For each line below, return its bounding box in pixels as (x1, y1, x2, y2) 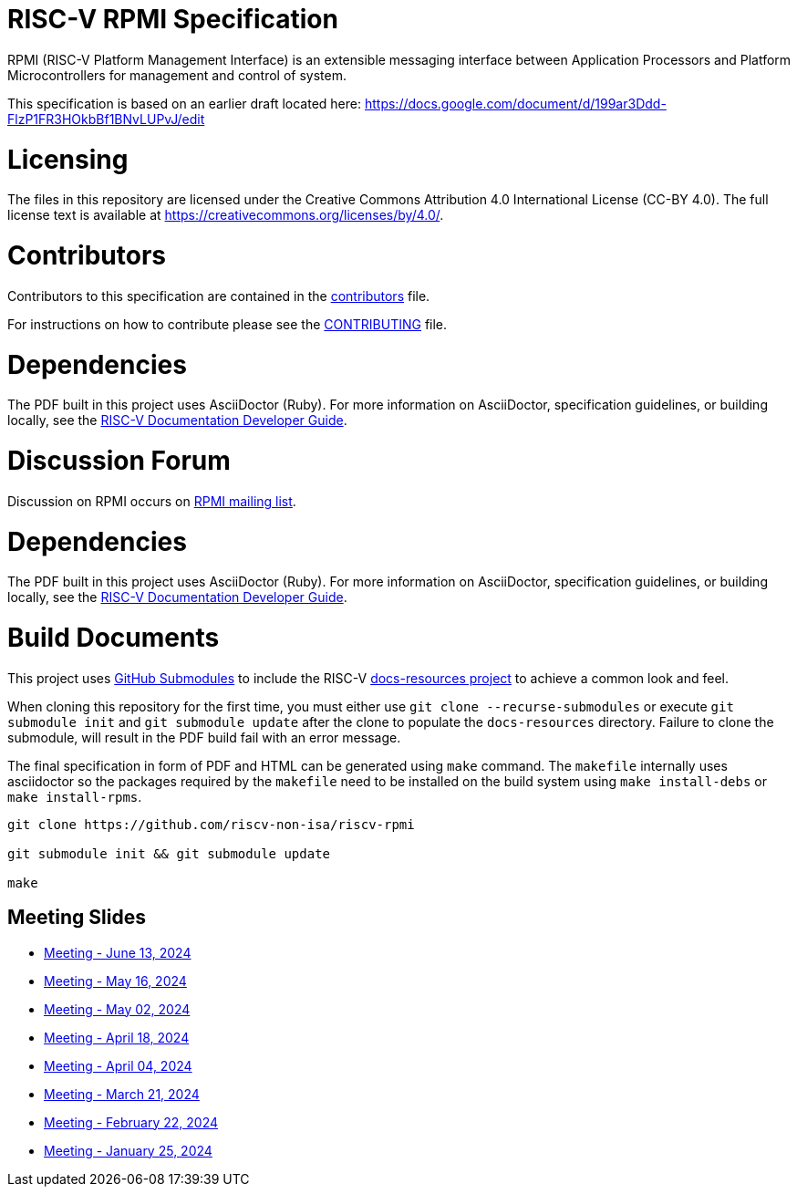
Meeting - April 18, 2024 (44, 1029, 190, 1045)
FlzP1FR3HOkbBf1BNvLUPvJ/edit (7, 110, 205, 127)
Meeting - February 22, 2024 (44, 1114, 219, 1130)
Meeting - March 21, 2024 (44, 1085, 200, 1102)
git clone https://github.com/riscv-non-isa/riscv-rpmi (7, 816, 415, 832)
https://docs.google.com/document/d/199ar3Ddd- (364, 95, 667, 111)
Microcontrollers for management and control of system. (7, 67, 347, 83)
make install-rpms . (7, 788, 142, 805)
